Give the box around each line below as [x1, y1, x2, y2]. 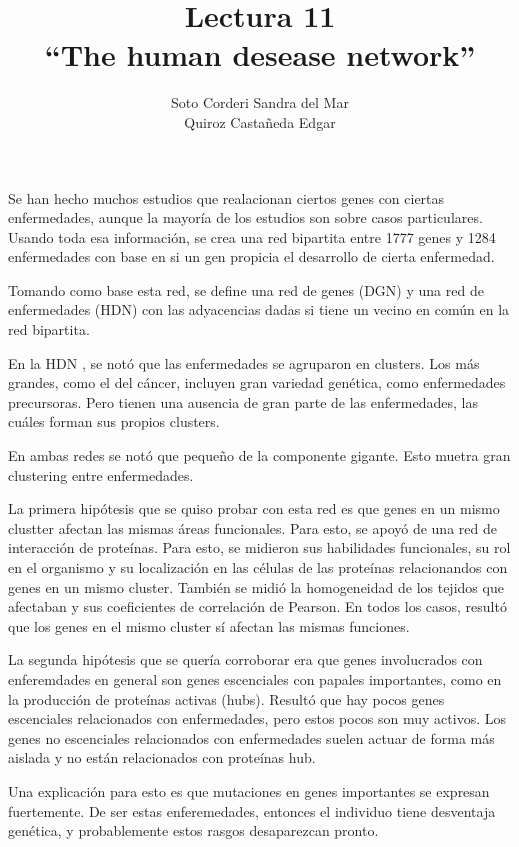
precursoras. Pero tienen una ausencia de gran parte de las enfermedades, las [8, 391, 478, 412]
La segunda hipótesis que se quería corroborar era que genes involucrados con [8, 649, 483, 670]
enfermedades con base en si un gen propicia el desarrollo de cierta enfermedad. [8, 246, 495, 267]
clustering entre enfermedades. [8, 464, 194, 485]
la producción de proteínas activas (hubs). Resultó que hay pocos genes [8, 688, 445, 709]
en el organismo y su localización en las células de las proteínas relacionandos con [8, 557, 508, 577]
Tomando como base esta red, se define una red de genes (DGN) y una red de [8, 279, 484, 300]
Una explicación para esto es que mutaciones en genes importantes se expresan [8, 780, 490, 801]
